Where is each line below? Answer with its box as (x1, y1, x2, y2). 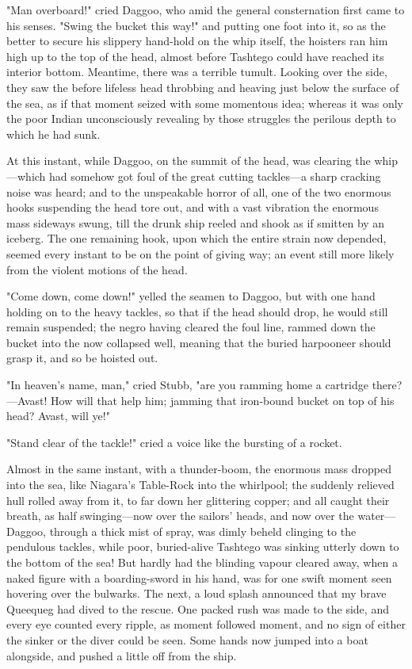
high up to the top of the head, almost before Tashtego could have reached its (6, 48, 384, 64)
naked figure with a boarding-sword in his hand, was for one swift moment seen (6, 569, 392, 586)
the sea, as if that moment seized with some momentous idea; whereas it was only (6, 94, 403, 111)
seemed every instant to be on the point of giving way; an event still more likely (6, 245, 395, 262)
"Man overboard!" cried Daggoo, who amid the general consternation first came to (6, 2, 405, 17)
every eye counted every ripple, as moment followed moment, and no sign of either (6, 616, 406, 633)
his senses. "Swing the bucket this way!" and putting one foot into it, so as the (6, 17, 386, 33)
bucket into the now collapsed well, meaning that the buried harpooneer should (6, 334, 391, 350)
